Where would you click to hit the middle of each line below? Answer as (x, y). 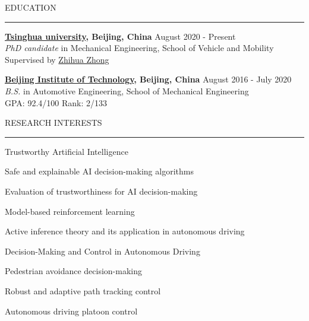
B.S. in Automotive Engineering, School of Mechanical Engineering (127, 90)
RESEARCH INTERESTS (53, 123)
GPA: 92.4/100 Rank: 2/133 (56, 102)
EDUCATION (31, 7)
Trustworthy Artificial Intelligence (67, 151)
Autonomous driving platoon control (71, 311)
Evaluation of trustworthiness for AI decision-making (101, 191)
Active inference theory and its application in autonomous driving (125, 231)
